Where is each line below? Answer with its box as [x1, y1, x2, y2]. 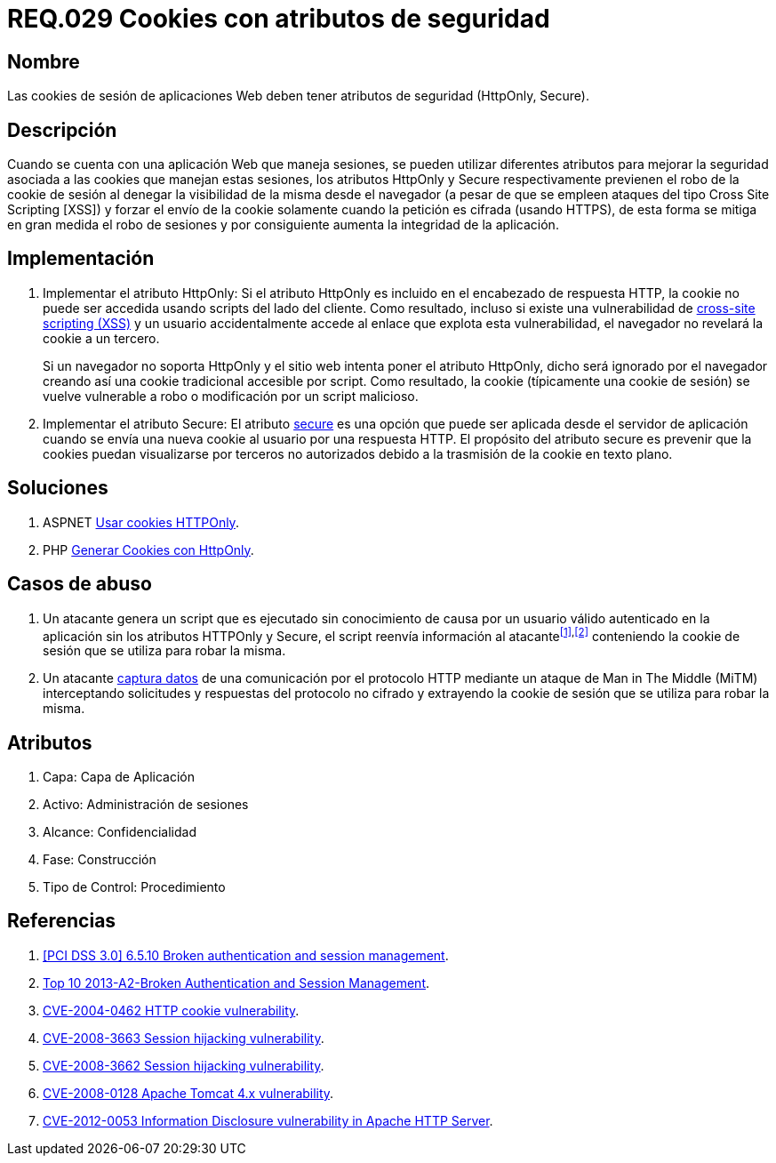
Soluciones [7, 477, 108, 500]
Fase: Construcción [43, 852, 156, 868]
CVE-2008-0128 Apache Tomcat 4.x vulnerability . [43, 1085, 334, 1101]
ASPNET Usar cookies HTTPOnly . [43, 514, 239, 530]
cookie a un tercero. [43, 330, 160, 346]
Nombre [7, 50, 80, 73]
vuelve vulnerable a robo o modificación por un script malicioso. [43, 388, 419, 404]
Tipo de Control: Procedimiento [43, 879, 226, 895]
